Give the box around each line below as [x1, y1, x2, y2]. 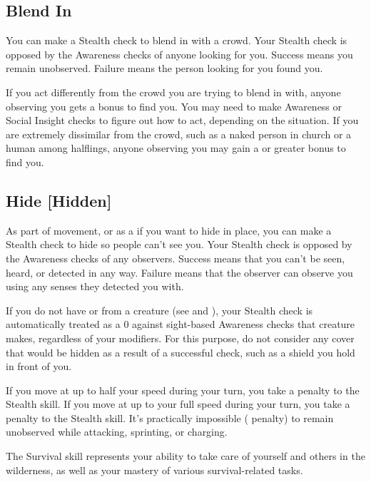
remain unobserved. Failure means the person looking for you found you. [6, 61, 323, 76]
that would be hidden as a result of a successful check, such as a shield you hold [6, 344, 355, 359]
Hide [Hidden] [6, 189, 112, 211]
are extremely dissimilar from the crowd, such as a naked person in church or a [6, 126, 352, 141]
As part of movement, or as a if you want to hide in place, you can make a [6, 222, 332, 237]
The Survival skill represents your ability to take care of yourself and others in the [6, 448, 365, 463]
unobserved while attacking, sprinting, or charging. [6, 424, 228, 439]
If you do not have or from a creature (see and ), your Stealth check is [6, 302, 313, 317]
